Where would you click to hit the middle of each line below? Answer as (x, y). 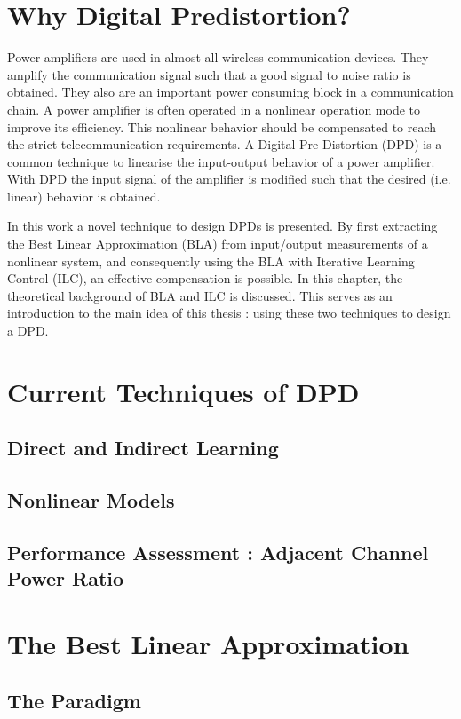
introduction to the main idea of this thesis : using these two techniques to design (229, 313)
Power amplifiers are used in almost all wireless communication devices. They (218, 57)
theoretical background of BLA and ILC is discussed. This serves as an (200, 295)
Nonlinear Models (91, 500)
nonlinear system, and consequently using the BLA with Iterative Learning (211, 261)
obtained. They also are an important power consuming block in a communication (230, 92)
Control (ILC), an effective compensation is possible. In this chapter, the (205, 278)
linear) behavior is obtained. (84, 196)
